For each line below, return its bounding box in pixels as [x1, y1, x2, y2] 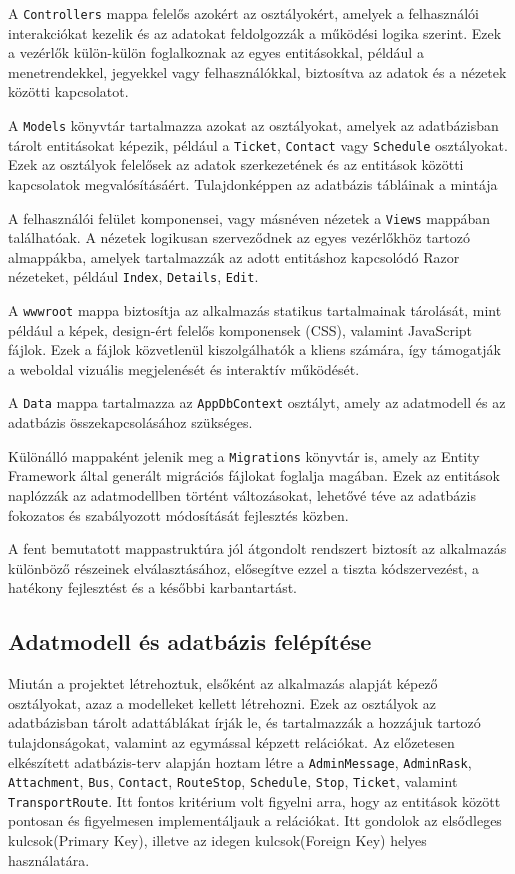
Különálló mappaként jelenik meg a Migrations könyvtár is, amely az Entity [8, 445, 480, 466]
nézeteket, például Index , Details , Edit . [8, 266, 259, 287]
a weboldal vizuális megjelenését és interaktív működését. [8, 358, 360, 379]
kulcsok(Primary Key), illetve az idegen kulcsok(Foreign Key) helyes [8, 830, 427, 851]
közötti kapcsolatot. [8, 81, 129, 102]
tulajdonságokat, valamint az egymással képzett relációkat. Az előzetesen [8, 731, 455, 752]
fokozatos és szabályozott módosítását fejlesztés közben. [8, 504, 349, 525]
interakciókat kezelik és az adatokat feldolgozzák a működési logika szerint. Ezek [8, 22, 502, 43]
